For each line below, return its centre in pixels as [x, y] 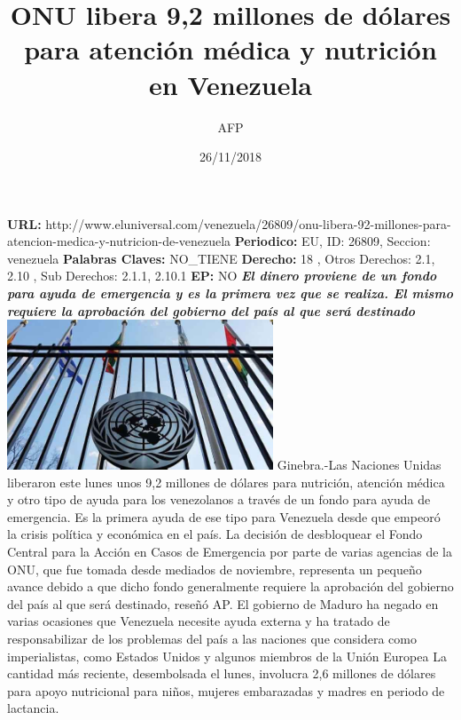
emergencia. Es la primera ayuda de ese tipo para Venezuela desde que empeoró [224, 516]
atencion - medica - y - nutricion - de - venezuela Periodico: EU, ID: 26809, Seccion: [219, 241]
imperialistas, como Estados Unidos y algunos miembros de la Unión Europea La [227, 656]
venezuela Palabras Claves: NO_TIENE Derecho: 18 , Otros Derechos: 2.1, [221, 258]
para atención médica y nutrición [230, 49]
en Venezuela [230, 84]
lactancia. [33, 708]
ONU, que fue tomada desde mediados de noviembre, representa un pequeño [215, 569]
